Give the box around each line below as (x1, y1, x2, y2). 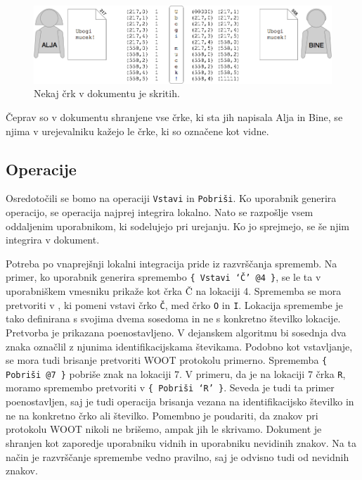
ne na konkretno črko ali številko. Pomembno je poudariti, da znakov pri (6, 408, 318, 422)
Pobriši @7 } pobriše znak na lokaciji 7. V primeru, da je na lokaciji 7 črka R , (6, 366, 346, 381)
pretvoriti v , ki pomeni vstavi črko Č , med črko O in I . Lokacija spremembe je (6, 297, 343, 312)
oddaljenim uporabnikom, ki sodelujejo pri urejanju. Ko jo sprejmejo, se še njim (6, 218, 349, 233)
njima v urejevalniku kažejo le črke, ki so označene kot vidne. (6, 123, 269, 138)
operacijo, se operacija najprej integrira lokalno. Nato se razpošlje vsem (6, 205, 313, 220)
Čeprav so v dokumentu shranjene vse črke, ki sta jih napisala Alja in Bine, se (6, 110, 343, 125)
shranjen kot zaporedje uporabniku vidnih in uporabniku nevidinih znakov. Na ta (6, 435, 356, 450)
